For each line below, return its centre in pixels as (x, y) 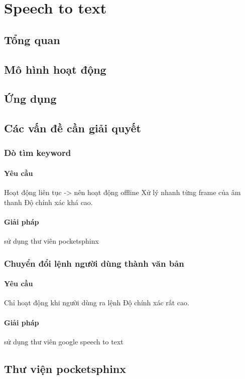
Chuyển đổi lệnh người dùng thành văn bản (94, 263)
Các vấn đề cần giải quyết (73, 128)
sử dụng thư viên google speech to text (64, 341)
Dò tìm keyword (38, 153)
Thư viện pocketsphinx (65, 368)
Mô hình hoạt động (55, 69)
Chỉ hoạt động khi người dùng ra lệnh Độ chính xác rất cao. (97, 303)
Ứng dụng (30, 99)
